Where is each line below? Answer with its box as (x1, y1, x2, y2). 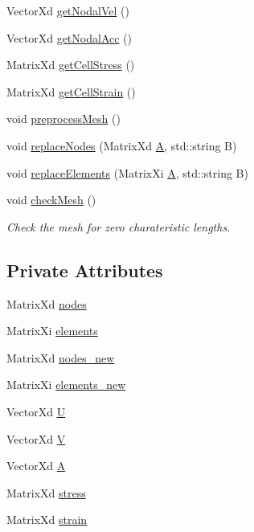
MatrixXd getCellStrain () (6, 83, 136, 100)
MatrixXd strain (6, 511, 88, 528)
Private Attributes (6, 257, 163, 282)
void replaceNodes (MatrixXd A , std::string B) (6, 137, 237, 153)
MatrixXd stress (6, 484, 86, 501)
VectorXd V (6, 430, 66, 447)
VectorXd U (6, 403, 66, 419)
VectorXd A (6, 457, 66, 474)
